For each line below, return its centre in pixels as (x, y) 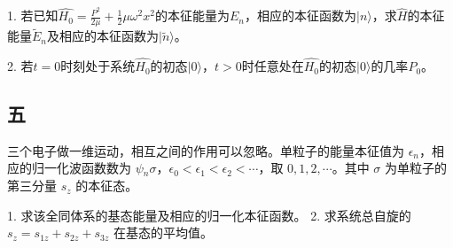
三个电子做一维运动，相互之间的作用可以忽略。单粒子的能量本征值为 (206, 150)
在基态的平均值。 (163, 232)
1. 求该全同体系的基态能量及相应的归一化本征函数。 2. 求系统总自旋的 (209, 215)
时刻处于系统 (98, 66)
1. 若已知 (33, 15)
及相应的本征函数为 (103, 36)
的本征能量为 (192, 15)
